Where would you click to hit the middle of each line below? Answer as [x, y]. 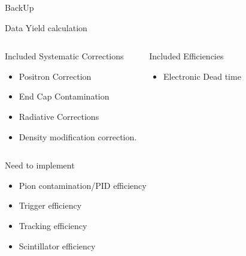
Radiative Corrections [59, 116]
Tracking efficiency [53, 225]
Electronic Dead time [202, 76]
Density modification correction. [78, 136]
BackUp [19, 7]
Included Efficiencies [186, 56]
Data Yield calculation [46, 27]
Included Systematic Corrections [64, 56]
